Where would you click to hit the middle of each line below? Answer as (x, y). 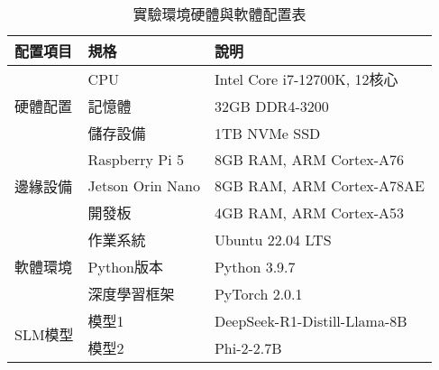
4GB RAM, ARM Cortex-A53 (309, 212)
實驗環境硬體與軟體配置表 (219, 14)
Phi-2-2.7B (248, 347)
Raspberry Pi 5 (136, 159)
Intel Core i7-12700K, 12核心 (306, 79)
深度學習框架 (131, 294)
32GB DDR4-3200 (271, 106)
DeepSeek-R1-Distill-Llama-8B (311, 320)
